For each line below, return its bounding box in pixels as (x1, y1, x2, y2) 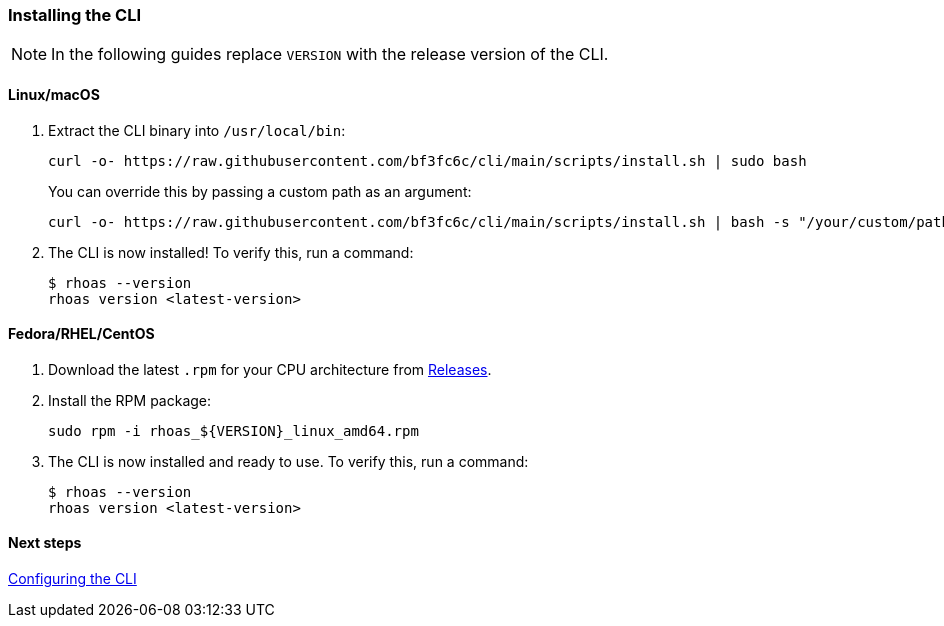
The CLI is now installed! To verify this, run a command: (48, 243, 414, 261)
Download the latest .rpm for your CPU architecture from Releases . (48, 360, 492, 378)
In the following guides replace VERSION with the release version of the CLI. (51, 44, 609, 65)
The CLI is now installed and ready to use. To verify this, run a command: (48, 452, 529, 470)
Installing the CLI (8, 5, 141, 25)
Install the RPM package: (48, 391, 212, 409)
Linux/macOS (8, 85, 100, 103)
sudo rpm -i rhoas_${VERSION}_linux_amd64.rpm (48, 422, 419, 439)
